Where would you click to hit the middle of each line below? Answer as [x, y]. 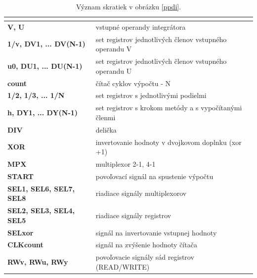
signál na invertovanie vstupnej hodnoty [156, 232]
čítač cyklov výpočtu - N [133, 83]
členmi [106, 117]
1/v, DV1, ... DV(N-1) [46, 44]
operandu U [114, 70]
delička [106, 129]
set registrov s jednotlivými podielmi [151, 95]
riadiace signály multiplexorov [141, 193]
